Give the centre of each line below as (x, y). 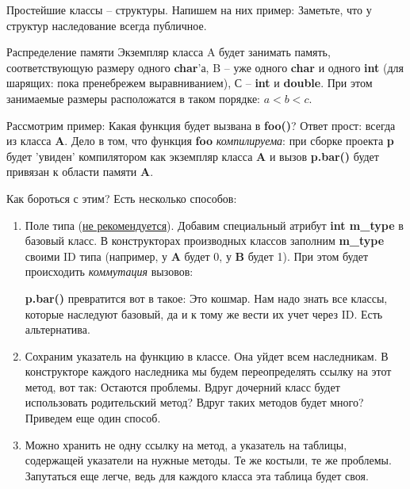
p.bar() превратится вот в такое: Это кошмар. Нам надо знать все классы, (206, 298)
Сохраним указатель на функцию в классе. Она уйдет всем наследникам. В (207, 355)
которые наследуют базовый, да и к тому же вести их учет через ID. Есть (204, 313)
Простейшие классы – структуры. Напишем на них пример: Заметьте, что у (189, 10)
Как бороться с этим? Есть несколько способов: (122, 198)
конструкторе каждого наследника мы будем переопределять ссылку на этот (208, 371)
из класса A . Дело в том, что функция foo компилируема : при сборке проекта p (200, 141)
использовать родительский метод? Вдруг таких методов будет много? (194, 402)
